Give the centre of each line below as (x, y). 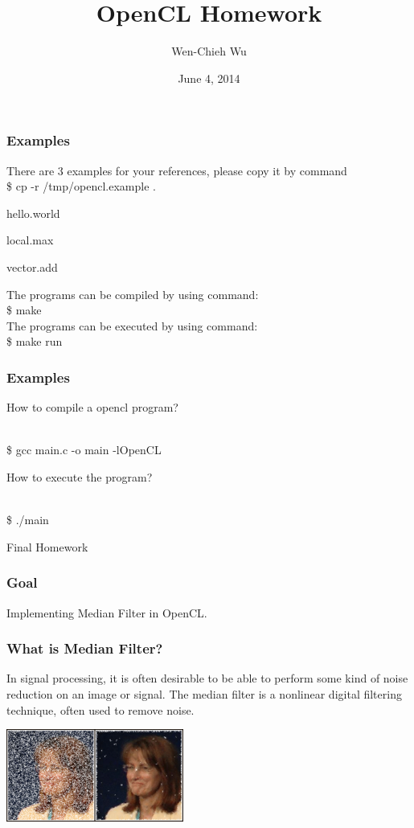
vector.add (32, 266)
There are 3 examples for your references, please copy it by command (177, 170)
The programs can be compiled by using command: (133, 294)
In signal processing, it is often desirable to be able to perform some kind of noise (207, 678)
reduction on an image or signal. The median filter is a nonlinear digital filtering (204, 693)
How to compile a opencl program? (92, 407)
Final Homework (47, 546)
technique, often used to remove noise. (100, 709)
